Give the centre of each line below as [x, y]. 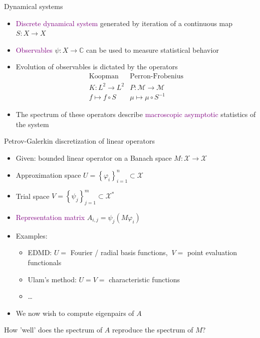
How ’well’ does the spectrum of [53, 330]
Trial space [33, 196]
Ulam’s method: [52, 279]
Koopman [104, 76]
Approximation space [48, 175]
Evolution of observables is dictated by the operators [97, 67]
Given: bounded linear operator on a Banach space [94, 157]
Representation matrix [50, 217]
